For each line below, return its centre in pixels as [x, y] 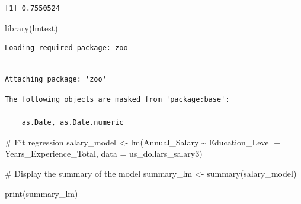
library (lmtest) [31, 27]
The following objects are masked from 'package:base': [117, 99]
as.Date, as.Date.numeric [73, 123]
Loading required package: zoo [66, 48]
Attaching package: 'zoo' [56, 80]
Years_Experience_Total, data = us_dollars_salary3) [104, 153]
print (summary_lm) [41, 193]
